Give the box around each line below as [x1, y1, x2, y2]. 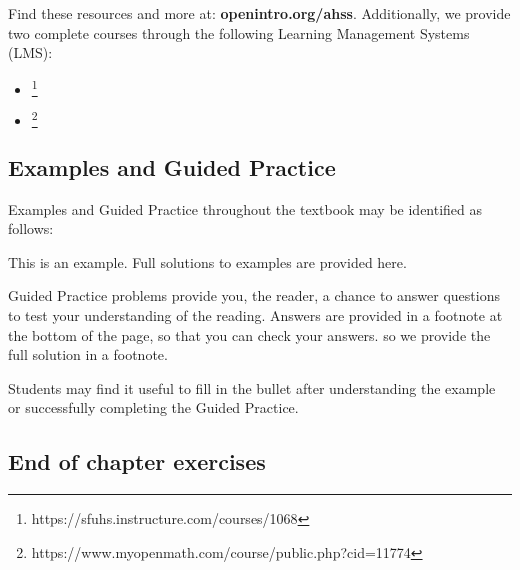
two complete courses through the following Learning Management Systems [8, 22, 470, 43]
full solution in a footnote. [8, 344, 168, 365]
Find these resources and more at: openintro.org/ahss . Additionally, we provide [8, 3, 511, 23]
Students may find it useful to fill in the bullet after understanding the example [8, 377, 496, 398]
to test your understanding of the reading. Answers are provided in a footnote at [8, 305, 503, 326]
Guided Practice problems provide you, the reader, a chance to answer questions [8, 285, 500, 306]
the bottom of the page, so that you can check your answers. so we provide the [8, 324, 491, 345]
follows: [8, 218, 54, 239]
